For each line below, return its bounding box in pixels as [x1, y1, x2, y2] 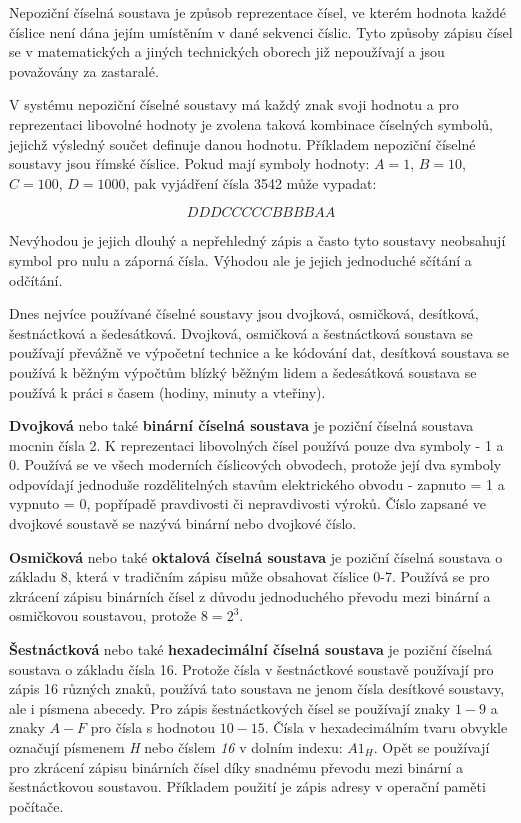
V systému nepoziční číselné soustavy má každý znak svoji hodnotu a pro [9, 94, 459, 115]
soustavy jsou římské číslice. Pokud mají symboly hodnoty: [9, 153, 370, 174]
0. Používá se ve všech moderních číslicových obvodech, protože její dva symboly [9, 454, 502, 475]
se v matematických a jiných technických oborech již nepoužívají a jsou [9, 41, 445, 62]
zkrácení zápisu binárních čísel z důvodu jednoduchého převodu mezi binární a [9, 585, 491, 606]
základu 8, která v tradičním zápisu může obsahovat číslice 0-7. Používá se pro [9, 566, 490, 587]
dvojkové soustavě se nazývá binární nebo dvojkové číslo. [9, 513, 357, 534]
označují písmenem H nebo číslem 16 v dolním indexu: [9, 737, 343, 757]
